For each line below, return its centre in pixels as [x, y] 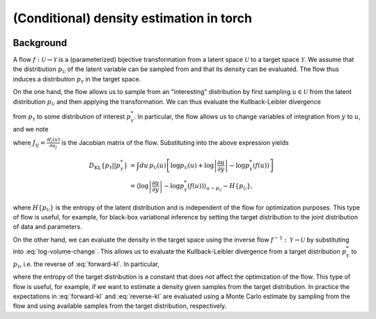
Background [40, 43]
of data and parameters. [48, 227]
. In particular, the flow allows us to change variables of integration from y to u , [248, 116]
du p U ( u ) [153, 166]
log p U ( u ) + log [192, 166]
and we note [31, 129]
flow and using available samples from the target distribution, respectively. [120, 306]
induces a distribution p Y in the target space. [77, 79]
